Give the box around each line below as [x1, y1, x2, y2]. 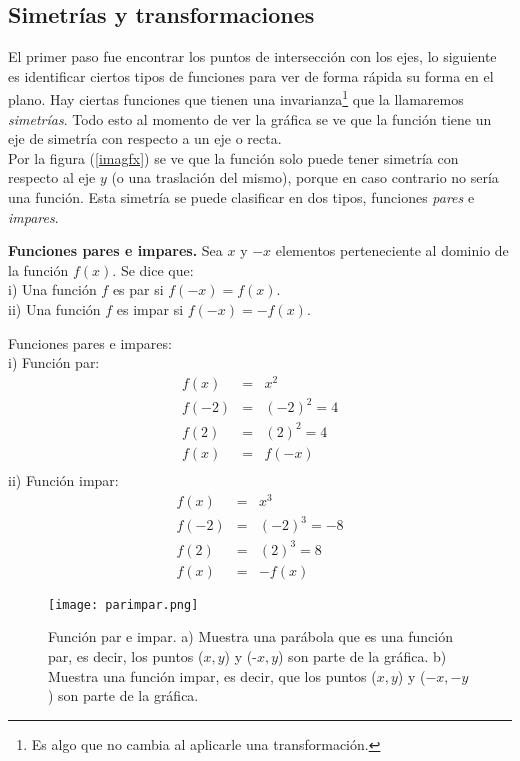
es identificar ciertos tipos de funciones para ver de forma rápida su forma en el [8, 65, 494, 86]
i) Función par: [8, 352, 100, 373]
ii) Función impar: [8, 470, 119, 490]
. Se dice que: [112, 259, 194, 280]
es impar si [116, 298, 184, 319]
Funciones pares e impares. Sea [8, 240, 223, 261]
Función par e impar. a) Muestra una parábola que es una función [48, 626, 454, 647]
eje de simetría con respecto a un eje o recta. [8, 128, 282, 149]
